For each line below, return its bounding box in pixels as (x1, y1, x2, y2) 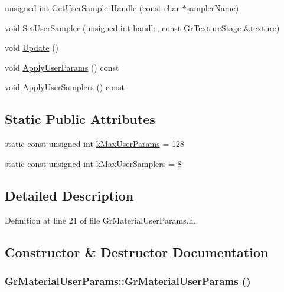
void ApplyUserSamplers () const (5, 81, 125, 93)
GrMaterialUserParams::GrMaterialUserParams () (5, 273, 251, 288)
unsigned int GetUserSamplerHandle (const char (5, 2, 180, 14)
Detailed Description (5, 186, 134, 204)
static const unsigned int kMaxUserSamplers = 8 (5, 157, 182, 169)
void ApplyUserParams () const (5, 61, 119, 73)
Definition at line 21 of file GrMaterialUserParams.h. (5, 214, 196, 226)
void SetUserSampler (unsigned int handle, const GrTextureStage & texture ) (5, 21, 280, 34)
